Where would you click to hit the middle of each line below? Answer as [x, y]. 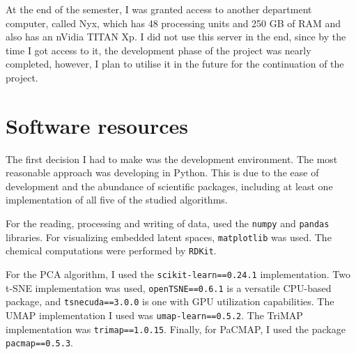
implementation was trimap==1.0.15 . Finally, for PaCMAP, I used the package [176, 329]
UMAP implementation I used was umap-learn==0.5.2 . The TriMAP [154, 315]
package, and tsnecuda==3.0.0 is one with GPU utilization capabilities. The [170, 301]
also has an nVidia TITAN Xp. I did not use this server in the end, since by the [176, 37]
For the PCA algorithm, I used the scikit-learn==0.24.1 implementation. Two [178, 274]
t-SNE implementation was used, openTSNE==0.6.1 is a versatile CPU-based [169, 287]
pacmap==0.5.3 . [39, 343]
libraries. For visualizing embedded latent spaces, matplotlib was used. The [169, 237]
